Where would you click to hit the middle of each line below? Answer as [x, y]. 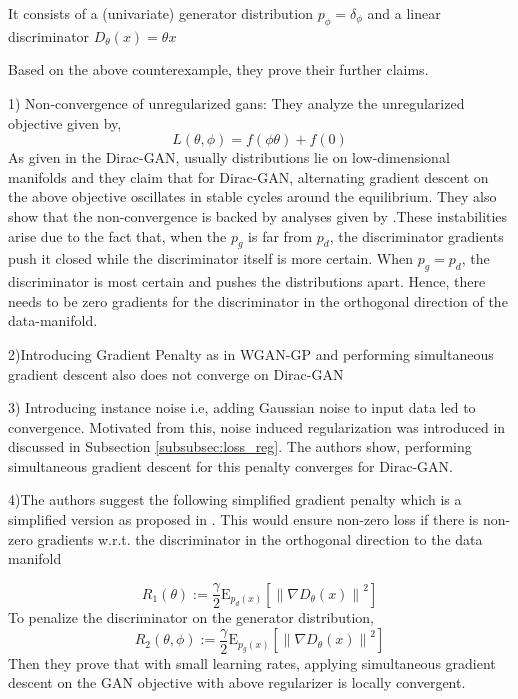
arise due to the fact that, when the [117, 235]
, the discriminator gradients [416, 235]
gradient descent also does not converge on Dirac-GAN [176, 373]
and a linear [404, 13]
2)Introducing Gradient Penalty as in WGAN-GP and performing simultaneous [251, 353]
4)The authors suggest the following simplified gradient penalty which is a [235, 499]
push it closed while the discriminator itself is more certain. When [210, 258]
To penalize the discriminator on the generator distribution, [191, 617]
